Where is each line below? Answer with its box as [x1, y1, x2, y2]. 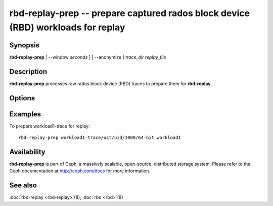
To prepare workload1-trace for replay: [9, 123, 90, 129]
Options [9, 94, 35, 102]
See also [9, 181, 37, 190]
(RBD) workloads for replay [9, 22, 125, 33]
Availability [9, 148, 45, 156]
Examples [9, 110, 41, 118]
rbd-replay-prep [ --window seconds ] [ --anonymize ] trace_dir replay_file [9, 54, 166, 60]
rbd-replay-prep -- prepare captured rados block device [9, 8, 250, 19]
